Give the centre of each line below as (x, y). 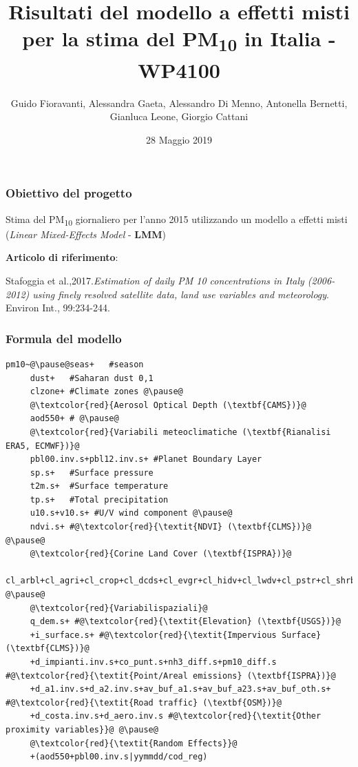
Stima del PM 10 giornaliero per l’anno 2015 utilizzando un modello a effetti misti (177, 220)
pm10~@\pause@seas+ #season (75, 364)
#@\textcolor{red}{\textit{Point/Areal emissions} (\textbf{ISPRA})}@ (171, 676)
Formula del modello (64, 338)
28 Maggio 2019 (179, 139)
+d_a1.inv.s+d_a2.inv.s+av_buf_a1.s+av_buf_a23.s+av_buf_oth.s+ (180, 689)
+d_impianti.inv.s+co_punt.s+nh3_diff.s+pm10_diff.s (153, 662)
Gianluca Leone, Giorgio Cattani (179, 116)
